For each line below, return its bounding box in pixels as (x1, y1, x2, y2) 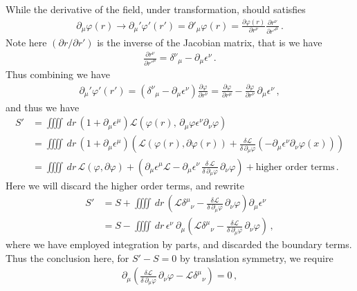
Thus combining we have (6, 66, 110, 81)
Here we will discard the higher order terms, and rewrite (6, 178, 245, 192)
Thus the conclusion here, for (6, 250, 129, 265)
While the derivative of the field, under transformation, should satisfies (6, 2, 306, 16)
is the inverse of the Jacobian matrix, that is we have (97, 35, 322, 49)
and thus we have (6, 100, 80, 114)
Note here (6, 35, 47, 49)
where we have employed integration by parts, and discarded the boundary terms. (6, 237, 352, 252)
